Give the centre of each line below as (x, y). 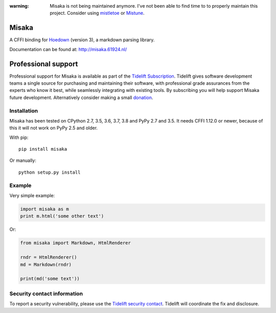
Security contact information (46, 294)
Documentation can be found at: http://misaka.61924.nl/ (68, 49)
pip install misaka (43, 149)
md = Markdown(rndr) (46, 264)
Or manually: (23, 160)
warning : (19, 6)
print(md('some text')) (50, 279)
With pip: (19, 137)
